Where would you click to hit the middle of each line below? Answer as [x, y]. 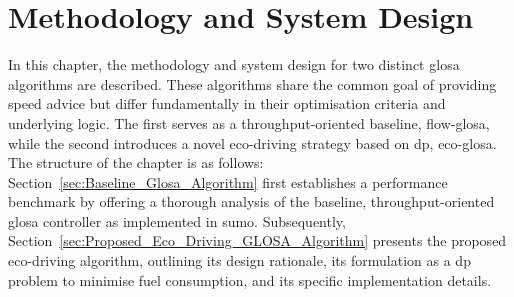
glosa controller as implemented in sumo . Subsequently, [177, 220]
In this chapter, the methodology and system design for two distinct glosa [234, 64]
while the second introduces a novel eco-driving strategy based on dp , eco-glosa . [252, 142]
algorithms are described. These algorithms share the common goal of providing [252, 83]
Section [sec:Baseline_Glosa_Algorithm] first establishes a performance [228, 181]
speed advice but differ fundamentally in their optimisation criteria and [227, 103]
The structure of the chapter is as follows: [136, 162]
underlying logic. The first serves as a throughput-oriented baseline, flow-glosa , [249, 122]
